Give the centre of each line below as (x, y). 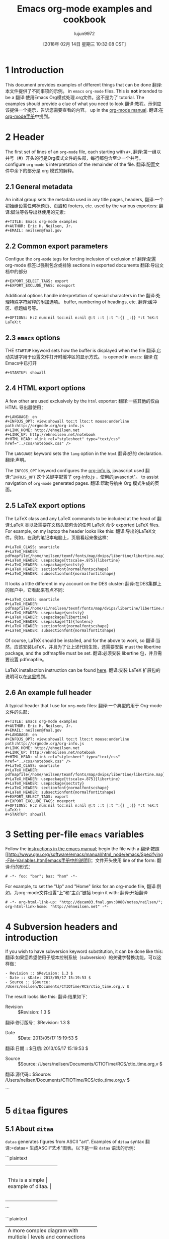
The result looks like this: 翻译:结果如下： (48, 997)
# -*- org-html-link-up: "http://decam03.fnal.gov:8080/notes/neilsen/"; (84, 902)
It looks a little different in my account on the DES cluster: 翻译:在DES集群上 (83, 583)
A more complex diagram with (43, 1230)
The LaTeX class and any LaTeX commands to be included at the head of (80, 518)
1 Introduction (35, 70)
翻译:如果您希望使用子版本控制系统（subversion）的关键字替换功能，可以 (81, 957)
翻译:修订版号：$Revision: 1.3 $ (38, 1023)
